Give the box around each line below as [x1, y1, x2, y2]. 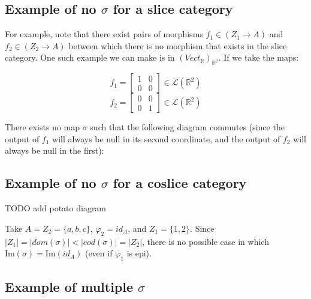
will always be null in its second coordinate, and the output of [52, 132, 280, 145]
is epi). [126, 247, 152, 259]
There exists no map [5, 121, 80, 133]
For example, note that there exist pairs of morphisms [5, 28, 203, 40]
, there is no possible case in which [142, 235, 269, 247]
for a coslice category [113, 174, 247, 192]
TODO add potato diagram [5, 202, 107, 214]
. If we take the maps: [218, 51, 299, 64]
